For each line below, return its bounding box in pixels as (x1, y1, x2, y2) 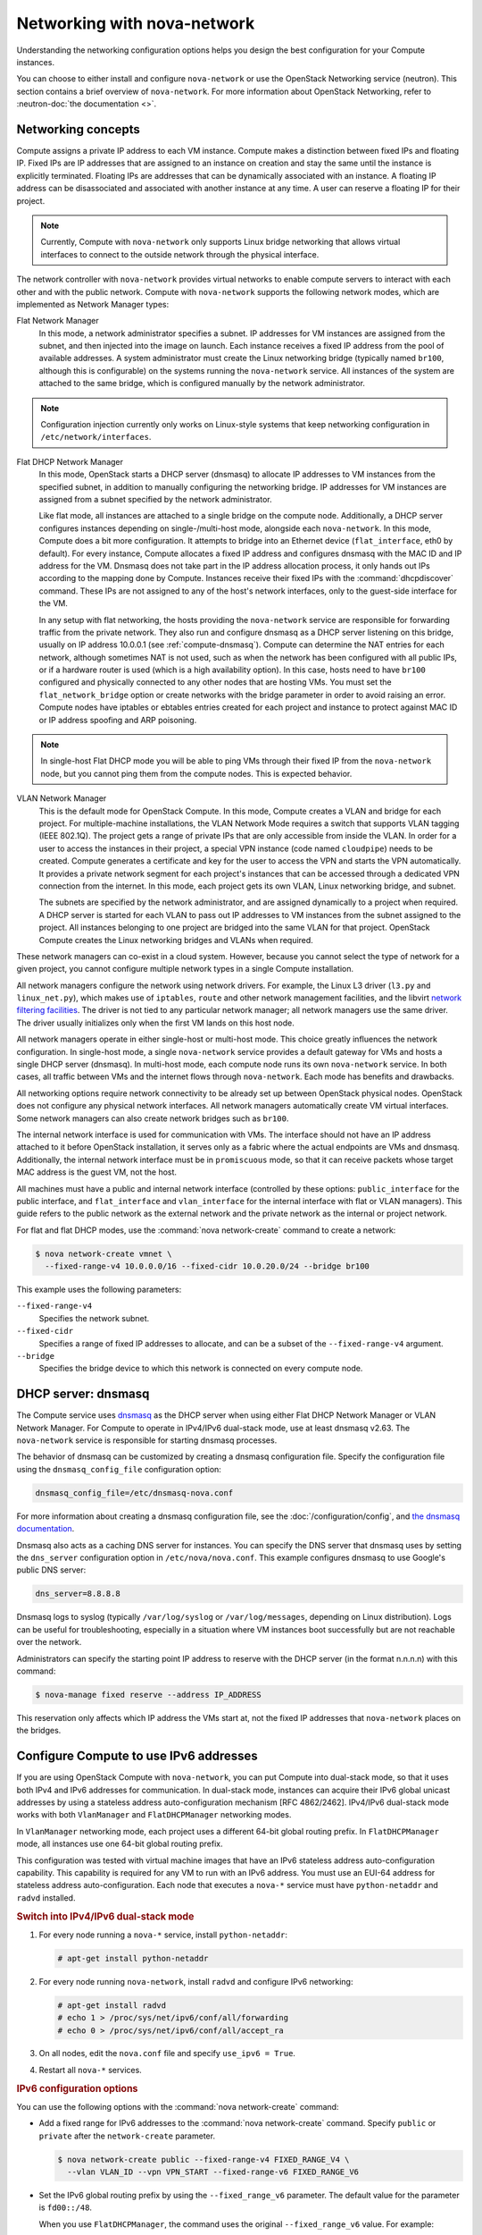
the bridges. (16, 1725, 62, 1736)
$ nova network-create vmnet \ (35, 1248, 173, 1259)
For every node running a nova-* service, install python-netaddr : (38, 1929, 287, 1940)
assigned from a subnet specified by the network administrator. (38, 494, 272, 504)
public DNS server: (16, 1564, 87, 1575)
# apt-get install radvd (57, 2000, 167, 2011)
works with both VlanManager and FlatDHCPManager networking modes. (16, 1809, 292, 1820)
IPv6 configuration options (16, 2082, 138, 2095)
